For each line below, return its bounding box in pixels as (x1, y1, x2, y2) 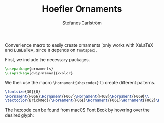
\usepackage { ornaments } (5, 66, 54, 71)
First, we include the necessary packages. (5, 56, 90, 62)
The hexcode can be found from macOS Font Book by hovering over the (5, 107, 150, 113)
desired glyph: (5, 112, 34, 118)
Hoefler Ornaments (42, 3, 122, 15)
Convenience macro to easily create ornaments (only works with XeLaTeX (5, 42, 154, 48)
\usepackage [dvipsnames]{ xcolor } (5, 71, 73, 75)
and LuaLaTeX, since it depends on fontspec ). (5, 47, 97, 53)
